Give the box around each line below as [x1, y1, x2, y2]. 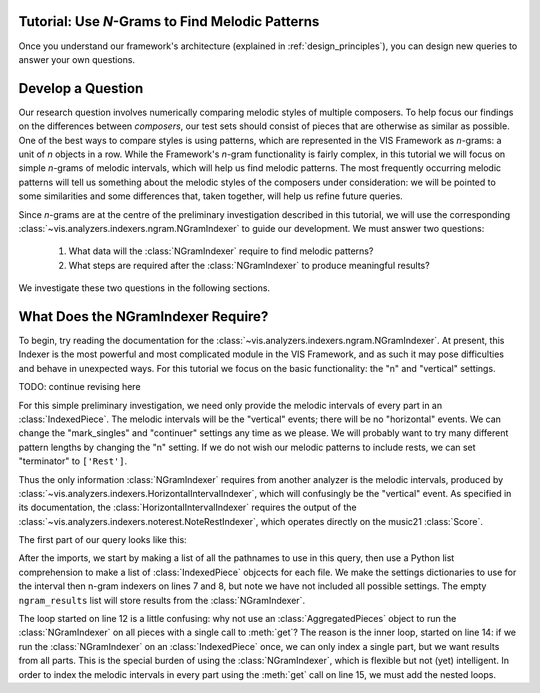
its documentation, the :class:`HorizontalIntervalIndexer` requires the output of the [18, 501, 357, 514]
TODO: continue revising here [18, 381, 141, 393]
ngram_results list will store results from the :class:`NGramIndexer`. [18, 594, 305, 606]
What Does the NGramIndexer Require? [18, 308, 269, 325]
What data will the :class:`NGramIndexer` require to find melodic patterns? [68, 245, 374, 257]
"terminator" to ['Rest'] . [18, 455, 128, 467]
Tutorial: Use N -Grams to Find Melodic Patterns [18, 13, 320, 30]
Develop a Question [18, 80, 144, 97]
